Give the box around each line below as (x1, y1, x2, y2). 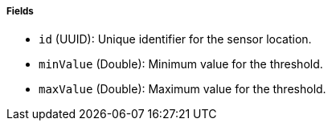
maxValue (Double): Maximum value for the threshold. (39, 82, 326, 96)
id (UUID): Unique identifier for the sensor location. (39, 32, 312, 47)
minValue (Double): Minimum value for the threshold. (39, 57, 323, 72)
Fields (6, 6, 34, 17)
